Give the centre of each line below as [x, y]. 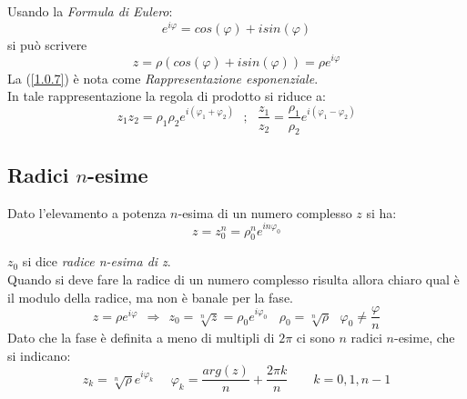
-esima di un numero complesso [265, 212]
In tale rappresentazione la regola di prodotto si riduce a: [167, 96]
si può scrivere [47, 44]
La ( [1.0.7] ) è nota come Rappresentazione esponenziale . [163, 78]
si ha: [381, 212]
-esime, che [424, 338]
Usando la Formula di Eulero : [90, 11]
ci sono [315, 338]
